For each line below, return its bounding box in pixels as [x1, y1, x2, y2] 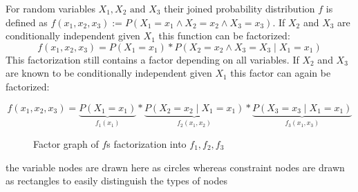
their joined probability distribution [164, 1, 315, 15]
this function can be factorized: [158, 28, 290, 43]
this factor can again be [230, 66, 331, 80]
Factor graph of [33, 137, 99, 151]
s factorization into [106, 137, 187, 151]
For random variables [6, 1, 95, 15]
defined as [6, 15, 48, 29]
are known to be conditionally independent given [6, 66, 212, 80]
